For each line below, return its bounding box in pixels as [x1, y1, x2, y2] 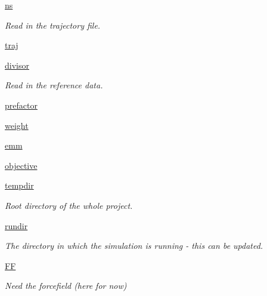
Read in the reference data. [5, 79, 103, 91]
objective [5, 159, 38, 171]
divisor [5, 58, 29, 71]
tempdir [5, 179, 34, 192]
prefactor [5, 98, 38, 111]
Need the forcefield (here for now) [5, 279, 127, 292]
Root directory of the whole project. [5, 199, 133, 211]
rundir [5, 219, 28, 232]
